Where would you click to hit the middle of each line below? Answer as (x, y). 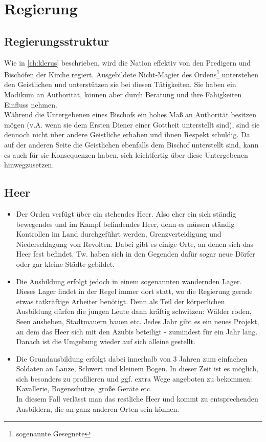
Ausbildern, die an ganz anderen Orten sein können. (98, 408)
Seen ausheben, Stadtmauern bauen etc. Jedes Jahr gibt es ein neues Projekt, (138, 321)
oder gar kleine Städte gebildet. (65, 264)
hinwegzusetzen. (29, 165)
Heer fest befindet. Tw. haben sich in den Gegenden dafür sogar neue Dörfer (136, 254)
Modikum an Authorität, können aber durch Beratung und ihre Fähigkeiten (123, 94)
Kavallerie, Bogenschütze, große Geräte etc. (84, 388)
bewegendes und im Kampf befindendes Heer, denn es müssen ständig (125, 224)
